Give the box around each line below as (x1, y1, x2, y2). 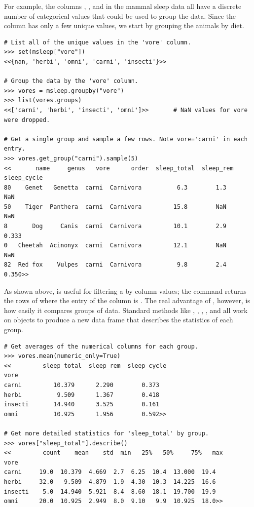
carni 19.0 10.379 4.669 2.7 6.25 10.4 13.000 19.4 (4, 468, 216, 476)
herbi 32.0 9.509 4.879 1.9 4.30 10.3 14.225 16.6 (4, 478, 216, 485)
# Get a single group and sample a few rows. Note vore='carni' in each (4, 135, 248, 143)
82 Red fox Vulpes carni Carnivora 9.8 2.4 (4, 261, 227, 269)
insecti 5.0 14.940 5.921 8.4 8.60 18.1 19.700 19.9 (4, 488, 216, 495)
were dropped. (4, 116, 50, 123)
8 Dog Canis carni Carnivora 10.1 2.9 (4, 223, 227, 230)
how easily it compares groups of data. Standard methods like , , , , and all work (4, 305, 248, 315)
